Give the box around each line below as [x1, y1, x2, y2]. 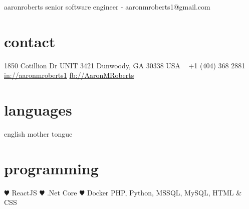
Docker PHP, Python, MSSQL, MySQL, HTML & [87, 187, 242, 197]
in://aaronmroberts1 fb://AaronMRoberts [4, 70, 134, 80]
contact [4, 31, 56, 51]
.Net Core [47, 187, 77, 197]
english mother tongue [4, 129, 73, 139]
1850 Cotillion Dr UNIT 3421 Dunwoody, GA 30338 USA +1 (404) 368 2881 [4, 60, 245, 70]
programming [4, 158, 99, 178]
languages [4, 99, 72, 120]
